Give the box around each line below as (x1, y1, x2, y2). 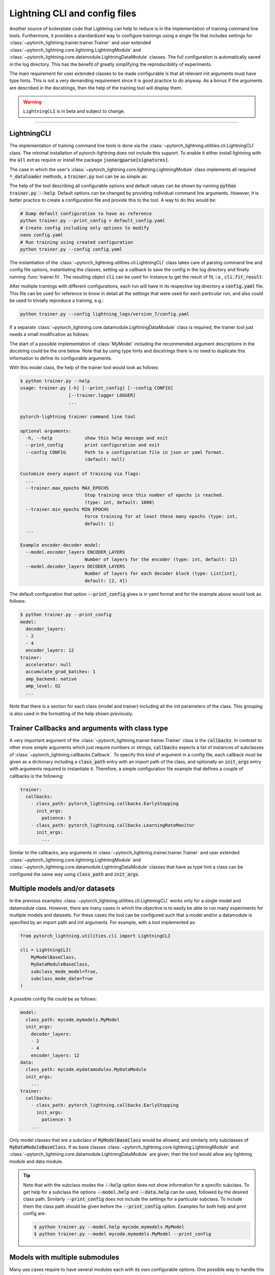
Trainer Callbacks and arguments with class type (9, 724, 168, 732)
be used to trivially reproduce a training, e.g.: (9, 297, 104, 303)
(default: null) (84, 456, 125, 463)
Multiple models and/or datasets (9, 884, 115, 893)
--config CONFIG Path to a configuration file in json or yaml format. (25, 449, 225, 455)
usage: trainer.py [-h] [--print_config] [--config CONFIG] (20, 385, 174, 391)
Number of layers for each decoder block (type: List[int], (84, 571, 238, 576)
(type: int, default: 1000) (84, 499, 155, 505)
